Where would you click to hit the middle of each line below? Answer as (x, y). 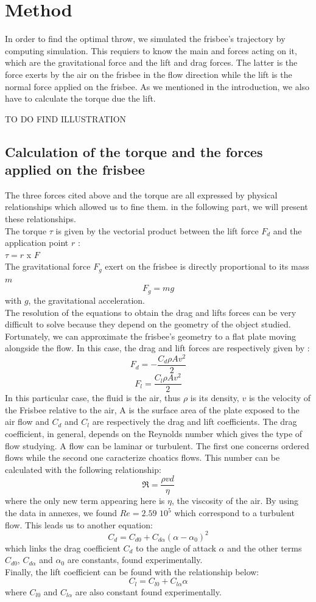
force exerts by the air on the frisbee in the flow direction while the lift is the (149, 74)
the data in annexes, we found (61, 513)
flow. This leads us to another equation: (79, 524)
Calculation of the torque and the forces (134, 151)
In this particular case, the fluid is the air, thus (93, 398)
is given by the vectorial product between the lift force (157, 230)
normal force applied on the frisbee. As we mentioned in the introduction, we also (157, 86)
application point (37, 243)
